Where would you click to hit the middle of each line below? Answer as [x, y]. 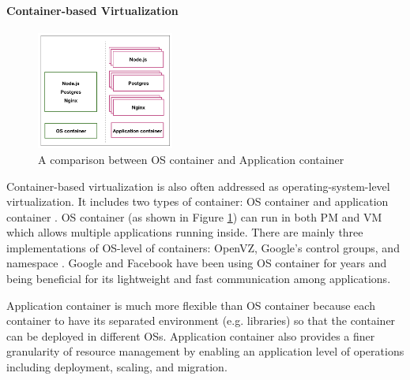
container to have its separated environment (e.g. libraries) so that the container [201, 320]
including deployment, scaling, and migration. [117, 367]
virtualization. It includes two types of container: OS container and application [197, 201]
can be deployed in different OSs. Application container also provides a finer [191, 335]
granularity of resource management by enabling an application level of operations [205, 351]
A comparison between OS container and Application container [191, 159]
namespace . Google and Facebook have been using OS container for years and [197, 263]
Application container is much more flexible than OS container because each [191, 305]
